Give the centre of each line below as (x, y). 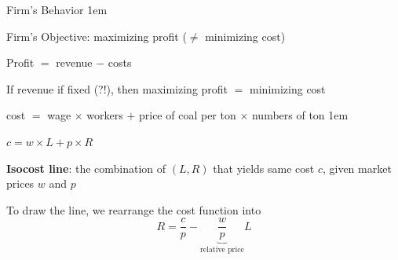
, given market (357, 168)
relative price (222, 250)
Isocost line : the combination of (86, 168)
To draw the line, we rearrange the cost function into (134, 209)
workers (105, 115)
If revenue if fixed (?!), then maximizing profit (117, 88)
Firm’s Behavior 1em (57, 9)
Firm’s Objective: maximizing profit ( (97, 36)
